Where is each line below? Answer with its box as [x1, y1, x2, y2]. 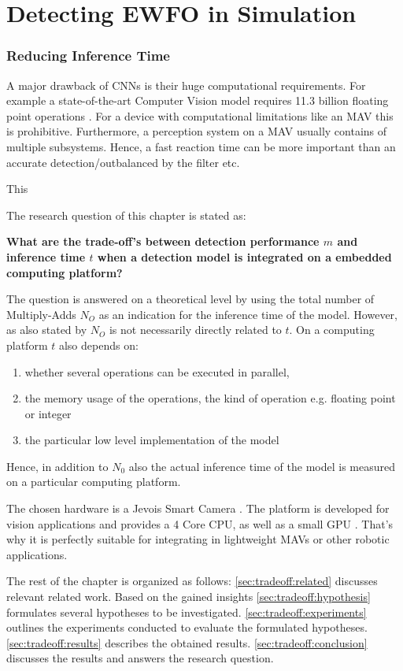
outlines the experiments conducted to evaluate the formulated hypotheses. [6, 619, 368, 636]
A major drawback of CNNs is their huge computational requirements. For [6, 76, 366, 93]
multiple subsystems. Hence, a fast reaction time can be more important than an [6, 138, 396, 154]
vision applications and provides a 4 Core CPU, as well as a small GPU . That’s [6, 515, 394, 532]
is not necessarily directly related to [109, 321, 282, 338]
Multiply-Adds [6, 306, 76, 322]
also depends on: [58, 336, 139, 353]
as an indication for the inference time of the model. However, [98, 306, 397, 322]
